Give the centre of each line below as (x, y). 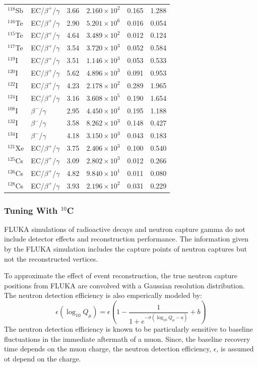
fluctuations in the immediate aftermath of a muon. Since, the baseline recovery (127, 339)
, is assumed (235, 349)
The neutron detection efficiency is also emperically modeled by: (103, 295)
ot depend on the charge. (43, 358)
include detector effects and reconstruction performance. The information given (126, 239)
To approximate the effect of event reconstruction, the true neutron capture (121, 276)
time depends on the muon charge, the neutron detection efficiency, (108, 349)
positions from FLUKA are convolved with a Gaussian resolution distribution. (124, 285)
